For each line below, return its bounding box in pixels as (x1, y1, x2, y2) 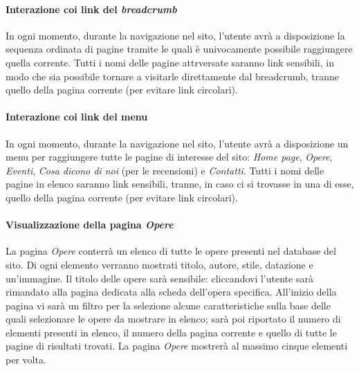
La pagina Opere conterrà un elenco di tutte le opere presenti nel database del (6, 244, 336, 258)
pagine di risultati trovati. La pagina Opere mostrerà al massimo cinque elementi (6, 338, 348, 353)
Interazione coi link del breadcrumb (6, 1, 177, 16)
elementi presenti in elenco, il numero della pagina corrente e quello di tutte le (6, 325, 337, 339)
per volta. (6, 352, 46, 367)
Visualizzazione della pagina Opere (6, 217, 174, 232)
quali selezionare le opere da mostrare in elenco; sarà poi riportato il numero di (6, 311, 341, 326)
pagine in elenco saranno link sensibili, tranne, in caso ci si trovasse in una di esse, (6, 177, 354, 191)
